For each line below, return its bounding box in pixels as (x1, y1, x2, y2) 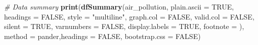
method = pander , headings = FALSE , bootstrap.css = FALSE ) (4, 30, 201, 41)
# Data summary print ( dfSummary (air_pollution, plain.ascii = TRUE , (4, 1, 234, 11)
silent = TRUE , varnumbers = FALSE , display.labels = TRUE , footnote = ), (4, 21, 244, 31)
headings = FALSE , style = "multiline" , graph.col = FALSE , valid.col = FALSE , (4, 11, 254, 21)
